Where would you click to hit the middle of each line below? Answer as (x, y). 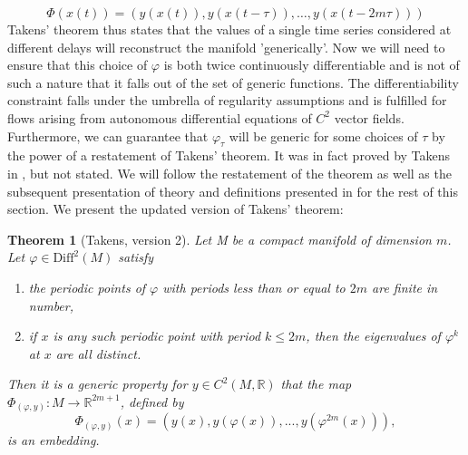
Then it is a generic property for (97, 384)
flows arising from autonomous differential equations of (160, 117)
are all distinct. (98, 353)
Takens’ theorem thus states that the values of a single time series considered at (229, 29)
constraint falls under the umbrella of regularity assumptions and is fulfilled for (227, 100)
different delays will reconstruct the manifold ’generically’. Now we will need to (226, 47)
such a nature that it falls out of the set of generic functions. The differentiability (233, 82)
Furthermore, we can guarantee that (108, 136)
